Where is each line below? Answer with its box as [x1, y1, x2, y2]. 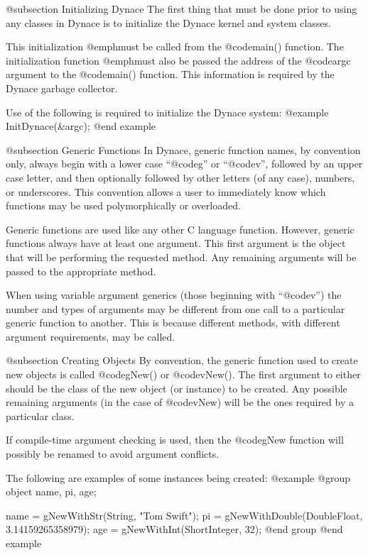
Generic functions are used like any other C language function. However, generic [6, 221, 355, 236]
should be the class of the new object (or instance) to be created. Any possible [6, 380, 347, 395]
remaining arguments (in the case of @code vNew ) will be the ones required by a [6, 395, 354, 410]
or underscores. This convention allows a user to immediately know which [6, 184, 326, 199]
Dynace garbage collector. [6, 80, 118, 95]
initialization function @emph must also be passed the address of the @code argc [6, 53, 351, 67]
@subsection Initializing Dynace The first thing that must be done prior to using [6, 1, 357, 16]
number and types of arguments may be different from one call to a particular [6, 301, 345, 316]
